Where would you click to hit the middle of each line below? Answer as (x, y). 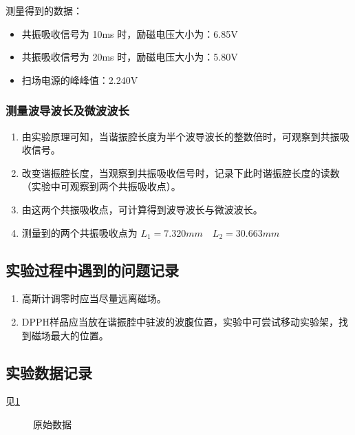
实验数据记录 (49, 372)
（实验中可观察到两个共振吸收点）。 (101, 186)
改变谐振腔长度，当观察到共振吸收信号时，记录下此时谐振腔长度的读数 (181, 172)
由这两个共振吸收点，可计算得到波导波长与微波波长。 (142, 209)
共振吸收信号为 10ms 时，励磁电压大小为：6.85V (130, 33)
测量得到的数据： (44, 10)
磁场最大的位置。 (70, 335)
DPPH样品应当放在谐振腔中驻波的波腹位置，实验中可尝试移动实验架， (180, 321)
